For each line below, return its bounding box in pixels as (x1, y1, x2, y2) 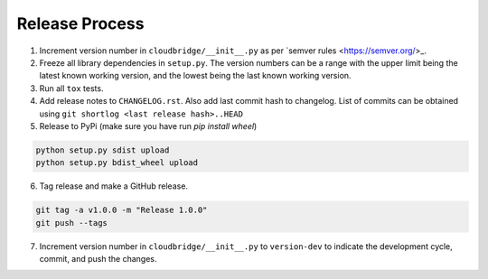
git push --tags (35, 218, 108, 228)
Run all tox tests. (39, 82, 104, 94)
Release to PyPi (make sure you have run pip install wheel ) (39, 120, 258, 131)
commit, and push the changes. (39, 254, 157, 264)
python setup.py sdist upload (35, 144, 170, 155)
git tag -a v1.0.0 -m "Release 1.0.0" (35, 205, 208, 216)
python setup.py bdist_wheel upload (35, 158, 199, 168)
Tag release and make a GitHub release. (39, 181, 189, 191)
